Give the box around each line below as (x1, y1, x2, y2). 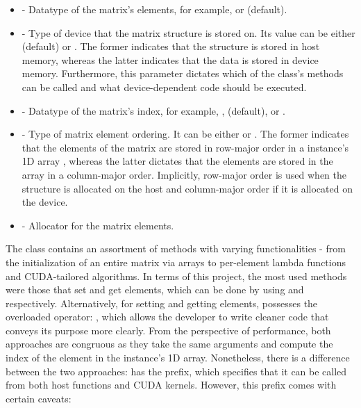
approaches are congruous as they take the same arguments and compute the (6, 336, 333, 351)
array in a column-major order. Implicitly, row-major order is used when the (22, 167, 346, 181)
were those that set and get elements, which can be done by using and (6, 282, 304, 297)
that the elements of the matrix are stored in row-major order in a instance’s (22, 140, 349, 154)
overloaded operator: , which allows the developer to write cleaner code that (6, 309, 329, 324)
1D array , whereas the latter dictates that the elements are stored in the (22, 154, 333, 168)
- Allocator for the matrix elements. (22, 218, 174, 232)
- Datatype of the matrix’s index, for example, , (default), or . (22, 103, 285, 117)
